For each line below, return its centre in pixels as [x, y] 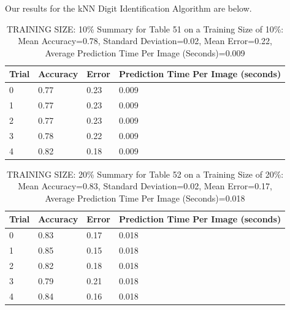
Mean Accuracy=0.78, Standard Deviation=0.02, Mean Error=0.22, [145, 41]
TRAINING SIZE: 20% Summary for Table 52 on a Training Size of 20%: [145, 174]
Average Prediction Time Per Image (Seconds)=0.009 [145, 52]
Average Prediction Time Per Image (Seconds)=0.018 [145, 198]
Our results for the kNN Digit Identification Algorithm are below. [128, 8]
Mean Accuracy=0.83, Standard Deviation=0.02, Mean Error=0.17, [145, 186]
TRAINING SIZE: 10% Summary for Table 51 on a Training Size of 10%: [145, 28]
